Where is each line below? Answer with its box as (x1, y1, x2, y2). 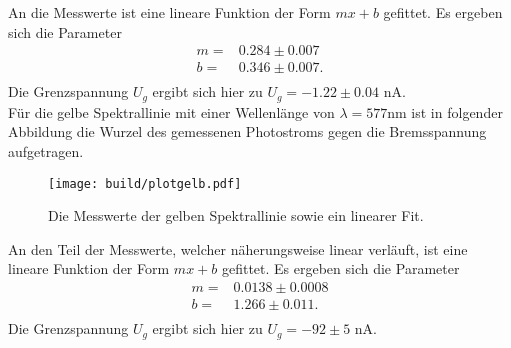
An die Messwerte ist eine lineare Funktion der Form (8, 2, 331, 22)
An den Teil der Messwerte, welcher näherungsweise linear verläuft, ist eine (8, 238, 468, 259)
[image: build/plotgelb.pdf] (48, 176, 242, 191)
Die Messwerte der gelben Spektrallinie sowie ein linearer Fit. (48, 205, 424, 226)
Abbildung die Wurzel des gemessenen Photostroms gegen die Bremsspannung (8, 121, 487, 142)
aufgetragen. (8, 140, 84, 161)
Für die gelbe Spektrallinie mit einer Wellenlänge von (8, 101, 335, 122)
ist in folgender (411, 101, 503, 122)
